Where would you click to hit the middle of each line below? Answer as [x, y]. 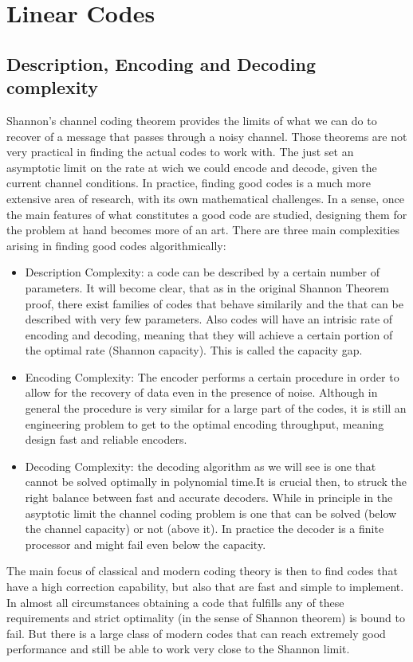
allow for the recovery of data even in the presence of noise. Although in [201, 392]
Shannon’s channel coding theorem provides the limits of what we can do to [192, 120]
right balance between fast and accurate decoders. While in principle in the [209, 497]
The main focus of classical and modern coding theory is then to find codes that [202, 571]
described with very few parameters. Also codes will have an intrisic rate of [209, 319]
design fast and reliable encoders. [106, 439]
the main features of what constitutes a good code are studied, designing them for [207, 214]
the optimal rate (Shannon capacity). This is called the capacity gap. [194, 350]
